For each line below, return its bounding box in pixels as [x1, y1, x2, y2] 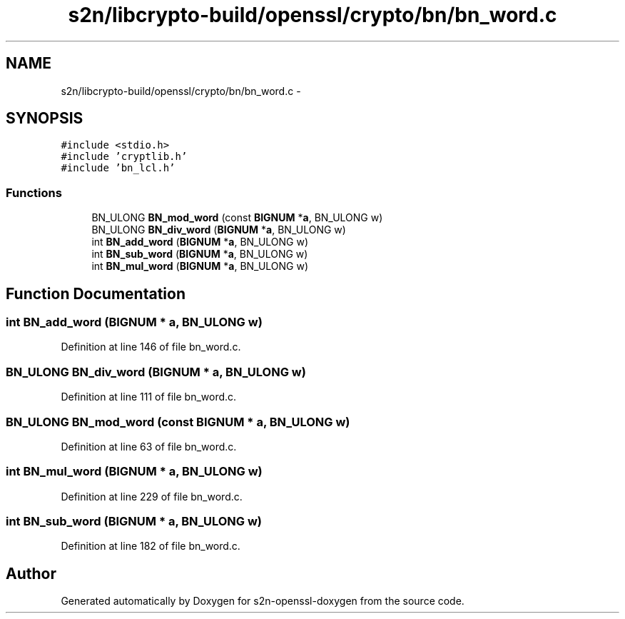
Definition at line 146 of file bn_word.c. [61, 341, 241, 353]
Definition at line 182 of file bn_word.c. [61, 540, 240, 553]
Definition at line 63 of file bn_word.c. [61, 440, 237, 453]
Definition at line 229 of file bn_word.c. [61, 490, 243, 503]
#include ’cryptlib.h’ [61, 151, 188, 163]
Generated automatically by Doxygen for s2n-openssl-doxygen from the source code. [61, 595, 464, 608]
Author [6, 564, 56, 583]
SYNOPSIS [6, 109, 83, 128]
